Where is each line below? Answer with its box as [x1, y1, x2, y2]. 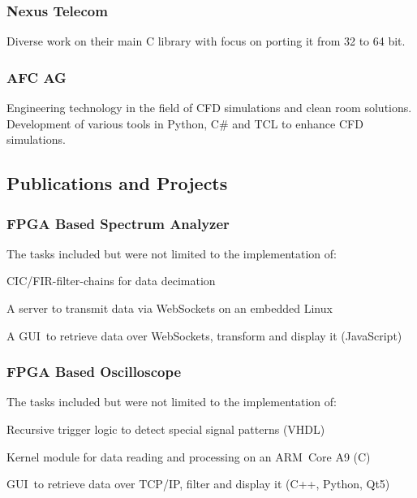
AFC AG [6, 67, 67, 87]
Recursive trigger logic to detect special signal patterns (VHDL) [6, 421, 325, 437]
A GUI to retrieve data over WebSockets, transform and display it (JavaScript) [6, 327, 402, 344]
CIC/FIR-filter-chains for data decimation [6, 272, 216, 289]
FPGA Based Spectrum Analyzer [6, 213, 230, 233]
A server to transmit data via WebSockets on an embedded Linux [6, 300, 333, 316]
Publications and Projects [6, 171, 228, 196]
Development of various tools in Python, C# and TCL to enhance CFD [6, 115, 363, 132]
